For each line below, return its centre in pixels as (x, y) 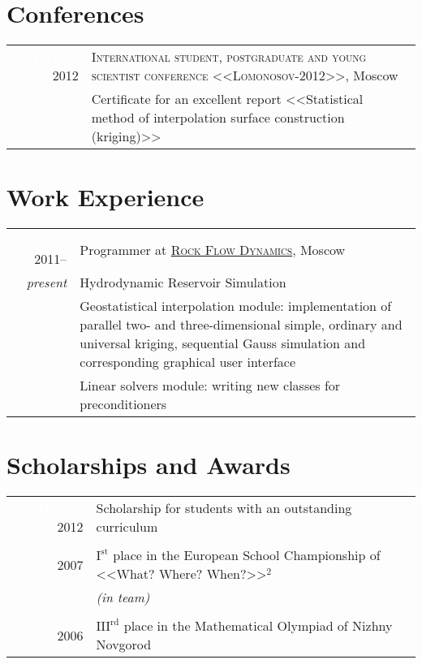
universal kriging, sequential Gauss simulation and (223, 343)
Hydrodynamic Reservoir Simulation (183, 282)
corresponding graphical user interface (188, 362)
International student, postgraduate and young (229, 57)
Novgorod (124, 645)
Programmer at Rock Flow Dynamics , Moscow (213, 249)
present (47, 282)
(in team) (123, 597)
